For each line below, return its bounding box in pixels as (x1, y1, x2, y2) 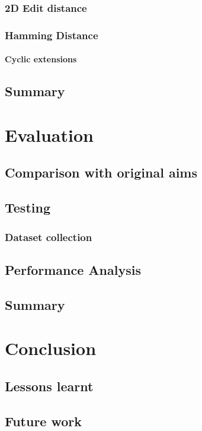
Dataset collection (5, 229, 92, 244)
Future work (5, 411, 82, 430)
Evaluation (5, 122, 94, 147)
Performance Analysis (5, 260, 141, 278)
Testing (5, 198, 50, 217)
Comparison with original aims (5, 163, 198, 182)
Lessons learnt (5, 376, 94, 395)
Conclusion (5, 336, 97, 360)
